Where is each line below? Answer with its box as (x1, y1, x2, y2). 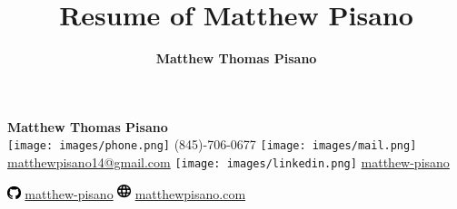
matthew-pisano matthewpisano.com (25, 185, 246, 204)
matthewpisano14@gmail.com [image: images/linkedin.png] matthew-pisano (7, 152, 450, 171)
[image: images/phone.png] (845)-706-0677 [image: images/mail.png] (7, 135, 417, 154)
